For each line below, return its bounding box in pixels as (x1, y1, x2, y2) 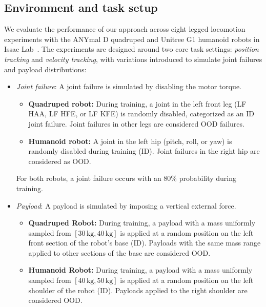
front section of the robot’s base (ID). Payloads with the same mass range (28, 237, 261, 248)
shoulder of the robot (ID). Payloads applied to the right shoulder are (28, 284, 248, 295)
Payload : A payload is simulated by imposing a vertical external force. (16, 200, 236, 211)
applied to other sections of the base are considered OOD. (28, 247, 211, 258)
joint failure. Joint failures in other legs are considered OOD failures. (28, 118, 244, 129)
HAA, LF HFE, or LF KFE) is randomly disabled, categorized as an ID (28, 108, 254, 119)
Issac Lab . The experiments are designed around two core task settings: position (4, 44, 259, 54)
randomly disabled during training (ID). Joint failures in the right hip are (28, 146, 260, 156)
